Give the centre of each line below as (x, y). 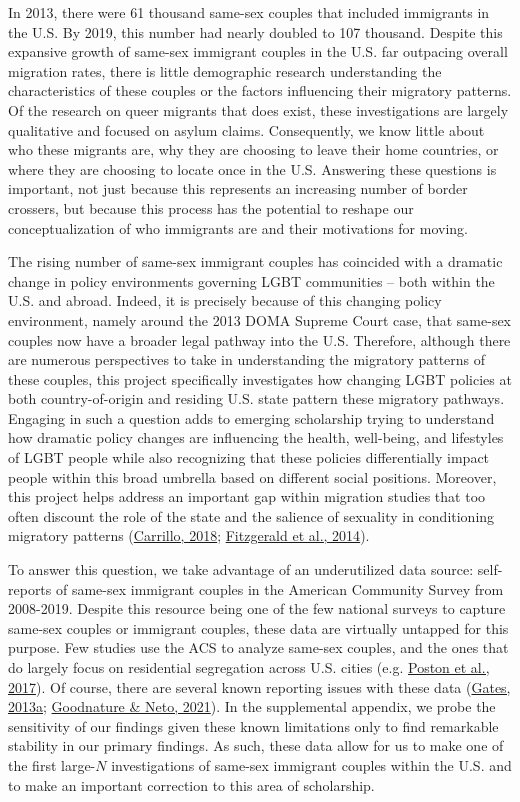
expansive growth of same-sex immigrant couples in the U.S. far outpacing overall (258, 51)
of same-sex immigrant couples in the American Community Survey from (279, 588)
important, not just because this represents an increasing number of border (238, 188)
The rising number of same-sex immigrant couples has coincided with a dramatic (255, 261)
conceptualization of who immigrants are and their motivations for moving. (238, 227)
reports (30, 588)
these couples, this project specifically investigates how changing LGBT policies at (260, 378)
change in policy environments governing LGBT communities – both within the (251, 280)
